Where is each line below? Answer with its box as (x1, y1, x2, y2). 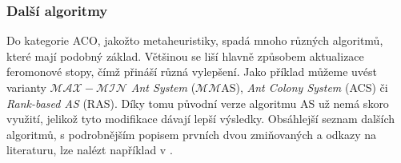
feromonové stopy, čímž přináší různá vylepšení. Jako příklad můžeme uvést (6, 63, 378, 80)
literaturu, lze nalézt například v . (6, 141, 173, 158)
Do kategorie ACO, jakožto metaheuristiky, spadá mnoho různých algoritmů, (6, 32, 383, 49)
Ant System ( (130, 79, 196, 95)
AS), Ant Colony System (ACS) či (221, 79, 388, 95)
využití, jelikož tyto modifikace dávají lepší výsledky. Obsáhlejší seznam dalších (6, 110, 395, 127)
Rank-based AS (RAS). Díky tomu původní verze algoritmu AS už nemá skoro (6, 94, 389, 111)
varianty (6, 79, 46, 95)
